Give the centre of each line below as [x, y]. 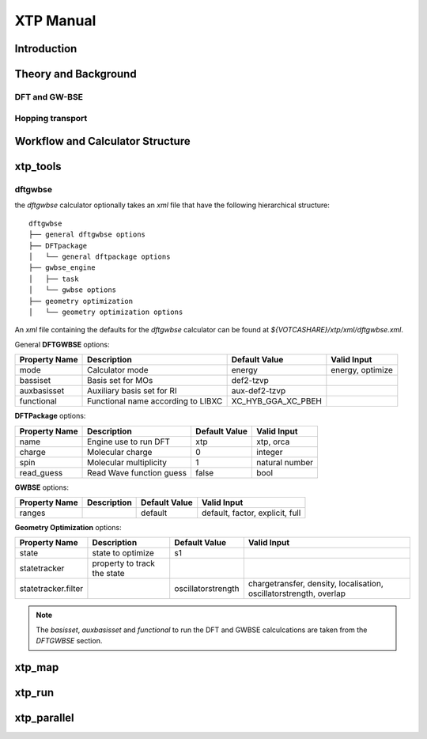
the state [109, 574]
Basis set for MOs [120, 381]
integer [270, 452]
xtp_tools [38, 167]
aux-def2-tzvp [259, 391]
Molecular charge [120, 452]
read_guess [41, 472]
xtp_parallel [44, 717]
